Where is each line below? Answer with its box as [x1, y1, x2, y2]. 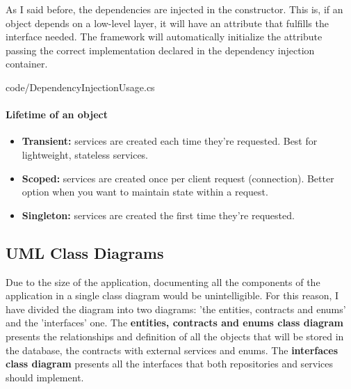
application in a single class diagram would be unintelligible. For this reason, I [6, 288, 339, 303]
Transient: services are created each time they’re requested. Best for [22, 134, 318, 148]
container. [6, 56, 48, 71]
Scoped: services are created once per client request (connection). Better [22, 170, 334, 185]
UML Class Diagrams [6, 241, 164, 263]
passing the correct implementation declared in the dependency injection [6, 42, 315, 57]
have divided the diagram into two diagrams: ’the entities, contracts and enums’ [6, 301, 346, 316]
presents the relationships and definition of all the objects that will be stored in [6, 328, 344, 343]
